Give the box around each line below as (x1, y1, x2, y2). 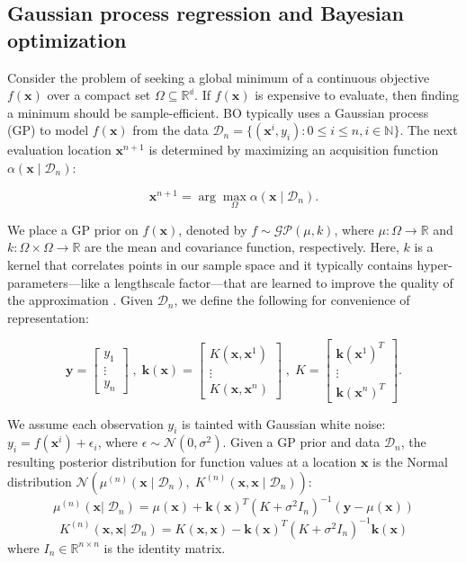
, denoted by (178, 219, 247, 238)
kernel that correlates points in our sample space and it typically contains (7, 255, 413, 274)
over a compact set (47, 85, 151, 104)
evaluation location (7, 140, 112, 159)
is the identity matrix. (103, 538, 226, 557)
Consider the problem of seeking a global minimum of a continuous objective (7, 67, 430, 86)
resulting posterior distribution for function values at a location (7, 452, 357, 471)
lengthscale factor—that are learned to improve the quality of (114, 273, 453, 291)
